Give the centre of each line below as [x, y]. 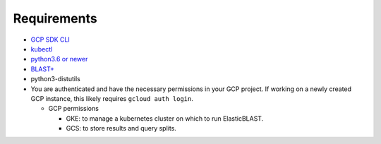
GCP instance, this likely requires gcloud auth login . [112, 98]
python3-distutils [55, 79]
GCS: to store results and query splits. [121, 128]
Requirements [55, 18]
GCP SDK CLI [50, 40]
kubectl [42, 49]
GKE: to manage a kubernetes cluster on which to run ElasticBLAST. [165, 118]
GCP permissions [73, 109]
